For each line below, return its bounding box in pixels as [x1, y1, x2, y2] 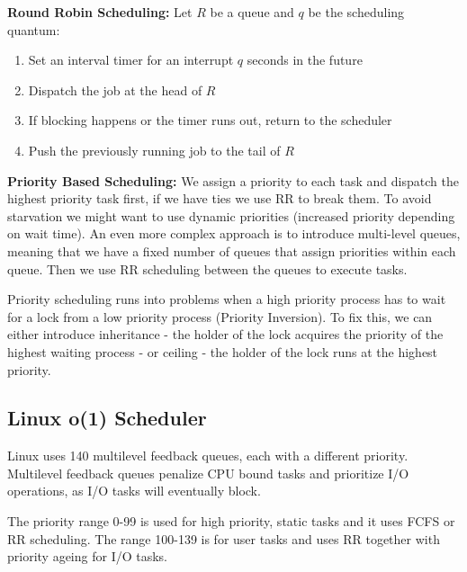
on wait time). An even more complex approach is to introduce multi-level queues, [7, 224, 461, 243]
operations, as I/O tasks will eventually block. [7, 481, 261, 500]
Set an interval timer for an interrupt [28, 50, 234, 69]
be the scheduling [308, 3, 405, 21]
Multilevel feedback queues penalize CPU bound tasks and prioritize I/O [7, 463, 409, 482]
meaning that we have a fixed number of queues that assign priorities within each [7, 241, 456, 260]
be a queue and [210, 3, 294, 21]
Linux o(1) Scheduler [7, 404, 207, 432]
